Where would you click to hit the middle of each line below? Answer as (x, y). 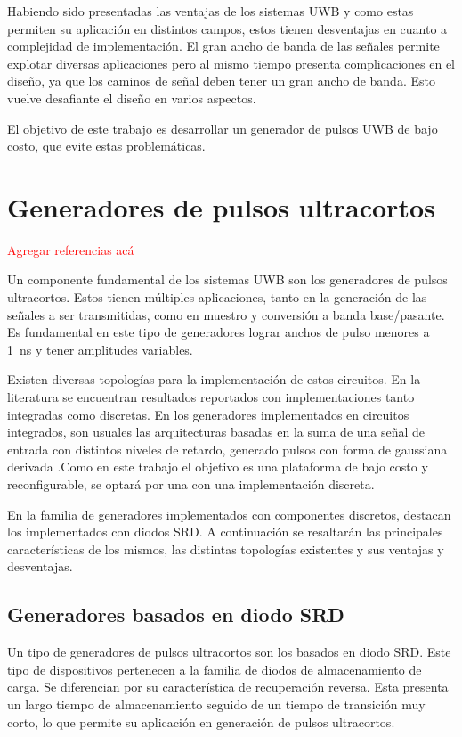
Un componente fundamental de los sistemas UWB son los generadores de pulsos (227, 279)
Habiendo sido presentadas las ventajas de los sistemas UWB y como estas (211, 11)
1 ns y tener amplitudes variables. (100, 349)
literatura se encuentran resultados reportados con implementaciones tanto (211, 397)
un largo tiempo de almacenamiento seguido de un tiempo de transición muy (216, 704)
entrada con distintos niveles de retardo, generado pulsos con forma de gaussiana (227, 449)
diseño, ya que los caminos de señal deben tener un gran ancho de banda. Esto (221, 81)
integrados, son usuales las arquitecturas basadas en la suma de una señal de (216, 432)
